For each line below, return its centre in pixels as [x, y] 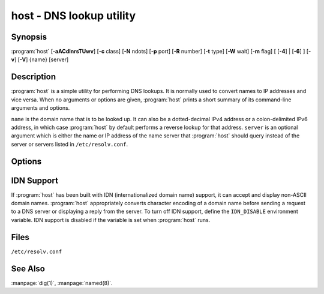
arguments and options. [40, 108]
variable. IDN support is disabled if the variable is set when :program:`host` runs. [111, 220]
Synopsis [29, 37]
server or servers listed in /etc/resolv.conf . [70, 144]
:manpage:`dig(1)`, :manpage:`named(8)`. [62, 283]
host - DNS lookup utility [73, 16]
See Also [28, 268]
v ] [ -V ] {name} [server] [40, 59]
